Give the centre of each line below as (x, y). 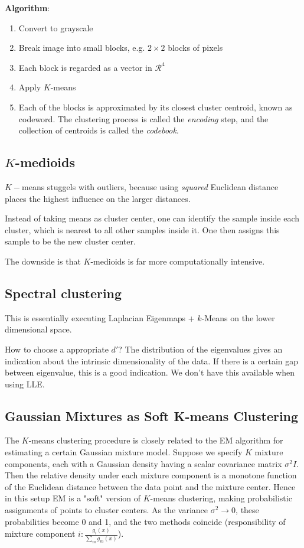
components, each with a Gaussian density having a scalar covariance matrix (143, 463)
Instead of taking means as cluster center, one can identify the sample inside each (152, 218)
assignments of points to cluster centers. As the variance (106, 510)
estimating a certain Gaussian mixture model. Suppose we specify (124, 452)
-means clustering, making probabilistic (221, 498)
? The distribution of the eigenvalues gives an (200, 349)
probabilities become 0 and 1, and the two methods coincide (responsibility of (145, 521)
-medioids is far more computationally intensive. (178, 261)
